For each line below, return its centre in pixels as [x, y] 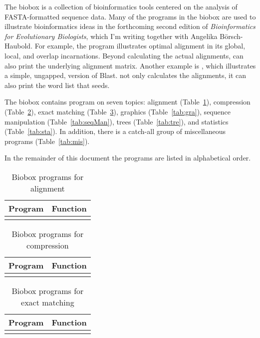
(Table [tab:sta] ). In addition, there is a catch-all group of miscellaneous [115, 131]
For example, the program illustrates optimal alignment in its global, [140, 46]
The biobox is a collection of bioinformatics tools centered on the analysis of [121, 6]
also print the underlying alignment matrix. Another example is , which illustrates [130, 65]
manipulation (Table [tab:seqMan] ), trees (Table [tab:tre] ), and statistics [117, 121]
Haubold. [19, 46]
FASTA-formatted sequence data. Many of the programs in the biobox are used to [130, 16]
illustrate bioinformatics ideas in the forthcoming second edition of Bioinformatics [130, 26]
